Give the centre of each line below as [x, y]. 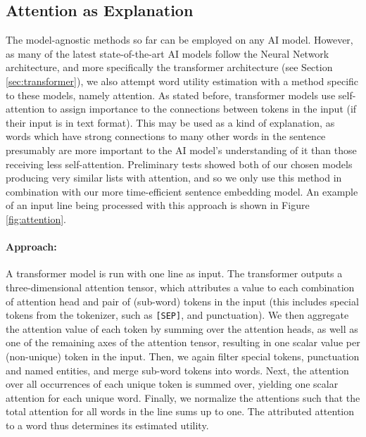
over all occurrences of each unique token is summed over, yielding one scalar [172, 384]
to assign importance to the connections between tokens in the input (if [202, 109]
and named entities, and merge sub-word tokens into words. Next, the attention [177, 370]
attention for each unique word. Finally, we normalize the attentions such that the [183, 397]
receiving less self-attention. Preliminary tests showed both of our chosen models [179, 164]
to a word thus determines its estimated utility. [107, 425]
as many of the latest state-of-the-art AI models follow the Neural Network [168, 53]
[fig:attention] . [36, 218]
